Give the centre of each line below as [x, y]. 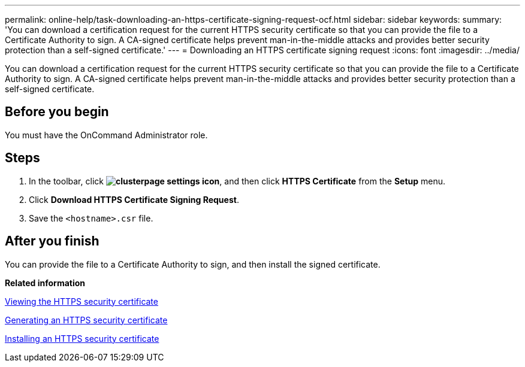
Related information [45, 283]
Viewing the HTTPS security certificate [82, 301]
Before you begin [57, 112]
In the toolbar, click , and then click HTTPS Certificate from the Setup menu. [237, 181]
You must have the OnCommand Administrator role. [106, 135]
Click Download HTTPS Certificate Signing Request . [134, 199]
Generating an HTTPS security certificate [86, 320]
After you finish [52, 241]
